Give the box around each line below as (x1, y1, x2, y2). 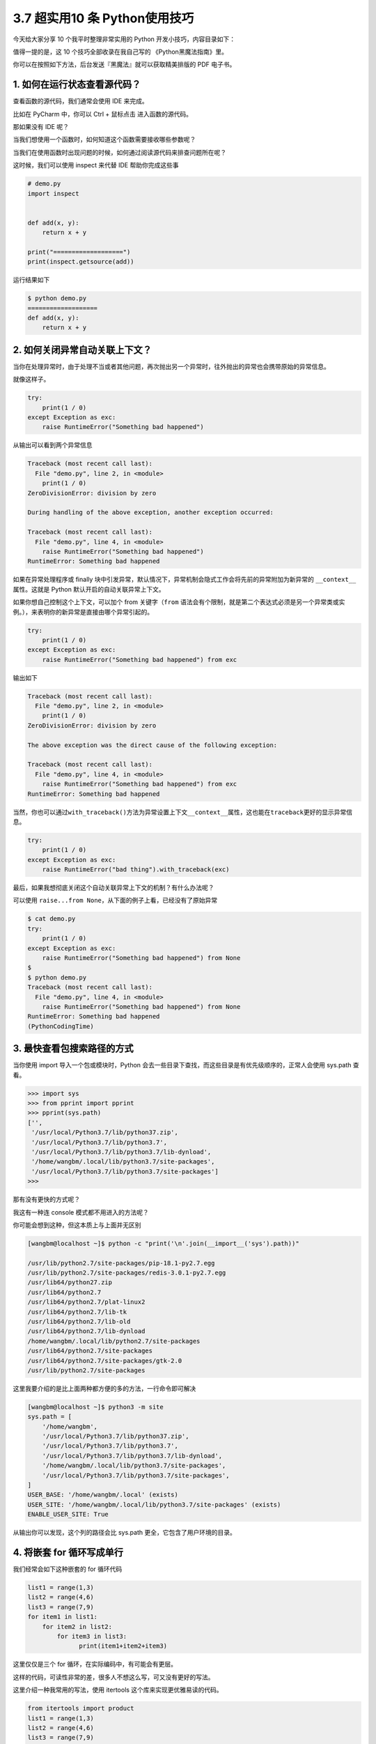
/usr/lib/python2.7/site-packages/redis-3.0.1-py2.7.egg (27, 1269, 226, 1277)
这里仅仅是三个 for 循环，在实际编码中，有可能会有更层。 (13, 1660, 178, 1669)
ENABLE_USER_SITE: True (27, 1510, 109, 1519)
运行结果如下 (13, 276, 50, 284)
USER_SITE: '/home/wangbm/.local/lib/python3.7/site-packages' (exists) (27, 1501, 281, 1508)
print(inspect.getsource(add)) (27, 258, 135, 266)
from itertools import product (27, 1704, 135, 1713)
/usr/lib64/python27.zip (27, 1279, 113, 1286)
